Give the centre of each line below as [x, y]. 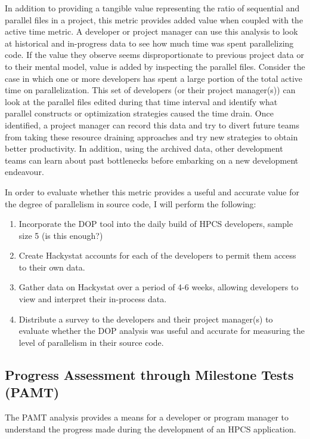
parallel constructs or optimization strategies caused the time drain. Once [139, 113]
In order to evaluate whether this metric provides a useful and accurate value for [152, 191]
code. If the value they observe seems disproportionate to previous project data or [154, 55]
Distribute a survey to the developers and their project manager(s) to [146, 319]
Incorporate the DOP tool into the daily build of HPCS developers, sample [156, 224]
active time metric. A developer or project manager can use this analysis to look [151, 31]
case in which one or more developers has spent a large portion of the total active [154, 78]
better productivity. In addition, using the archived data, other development [144, 148]
